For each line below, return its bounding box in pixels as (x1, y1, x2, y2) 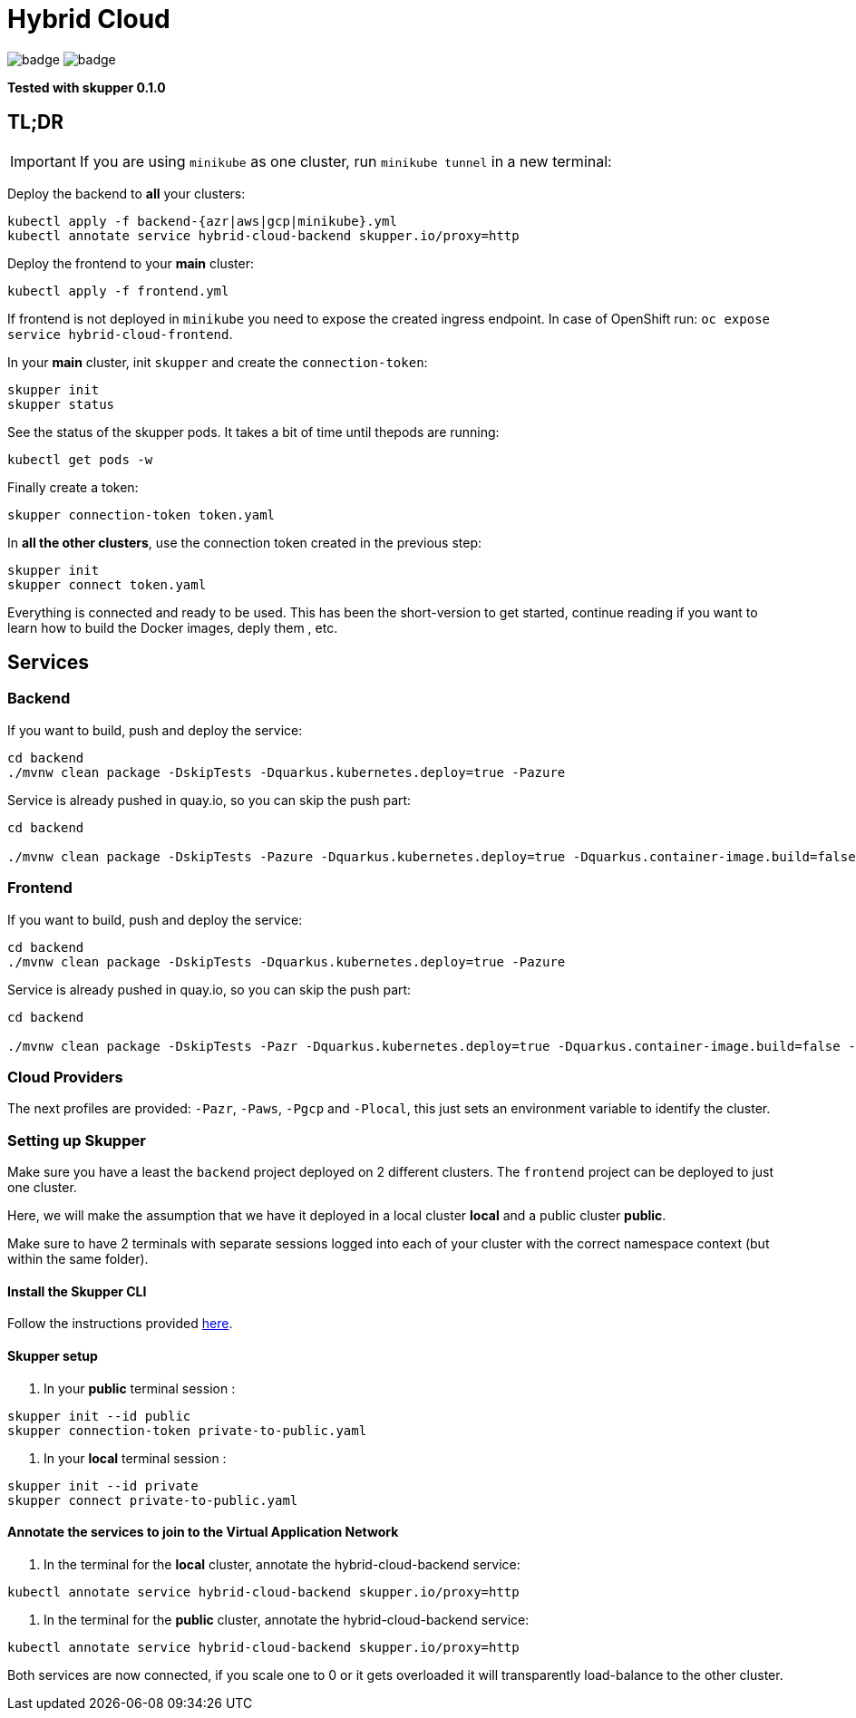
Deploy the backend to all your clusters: (7, 185, 246, 201)
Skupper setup (7, 1347, 98, 1364)
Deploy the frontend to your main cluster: (7, 255, 254, 271)
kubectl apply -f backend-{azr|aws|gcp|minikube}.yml (7, 213, 397, 228)
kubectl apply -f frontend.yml (7, 283, 229, 298)
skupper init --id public (7, 1408, 191, 1423)
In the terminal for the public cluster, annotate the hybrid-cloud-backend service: (44, 1611, 530, 1627)
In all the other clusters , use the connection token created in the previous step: (7, 534, 481, 550)
